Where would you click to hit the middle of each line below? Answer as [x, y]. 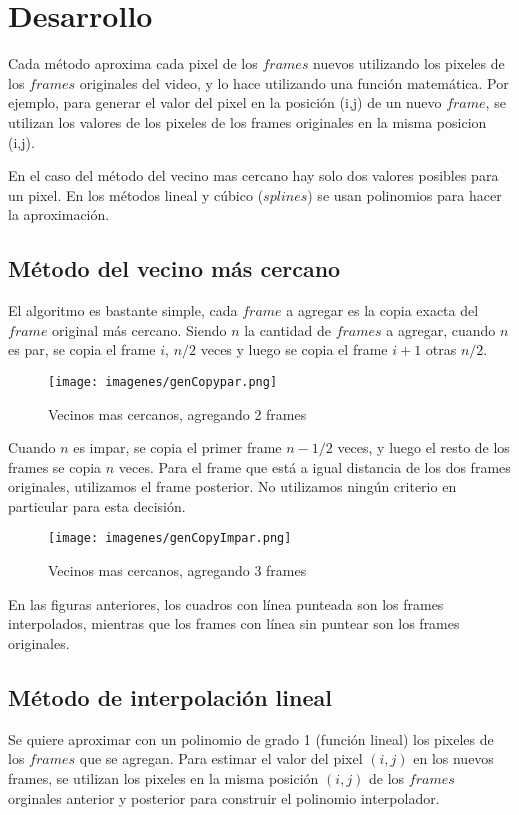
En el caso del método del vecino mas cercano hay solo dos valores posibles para [253, 175]
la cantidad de [287, 329]
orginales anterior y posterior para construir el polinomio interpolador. [224, 797]
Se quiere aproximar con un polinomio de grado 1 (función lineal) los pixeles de [251, 738]
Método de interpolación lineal [170, 696]
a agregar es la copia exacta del [382, 310]
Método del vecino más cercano [174, 268]
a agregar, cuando [441, 329]
